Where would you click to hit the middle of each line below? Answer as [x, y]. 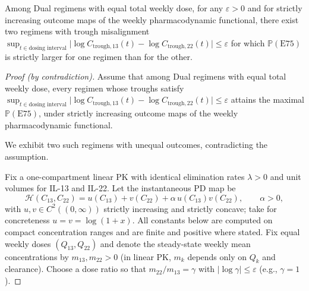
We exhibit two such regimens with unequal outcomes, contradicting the [136, 145]
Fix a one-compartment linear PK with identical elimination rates [125, 176]
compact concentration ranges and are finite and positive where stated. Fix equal [152, 231]
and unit [286, 176]
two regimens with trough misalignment [77, 31]
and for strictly [275, 8]
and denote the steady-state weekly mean [175, 243]
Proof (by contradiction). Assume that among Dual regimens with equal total [146, 76]
